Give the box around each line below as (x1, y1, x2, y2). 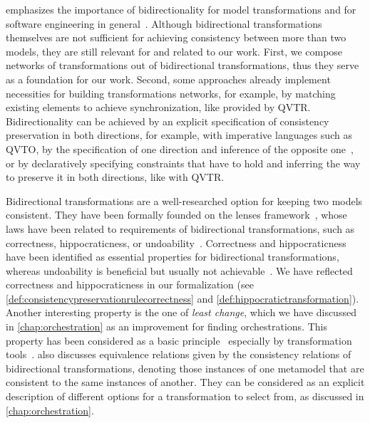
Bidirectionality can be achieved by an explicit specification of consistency (6, 113, 329, 128)
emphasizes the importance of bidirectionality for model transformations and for (6, 2, 356, 16)
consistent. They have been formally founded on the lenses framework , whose (6, 207, 347, 222)
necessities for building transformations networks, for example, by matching (6, 85, 336, 100)
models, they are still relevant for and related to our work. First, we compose (6, 43, 343, 58)
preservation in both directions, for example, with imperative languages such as (6, 127, 352, 142)
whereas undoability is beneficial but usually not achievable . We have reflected (6, 263, 353, 278)
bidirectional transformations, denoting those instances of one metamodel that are (6, 360, 364, 375)
